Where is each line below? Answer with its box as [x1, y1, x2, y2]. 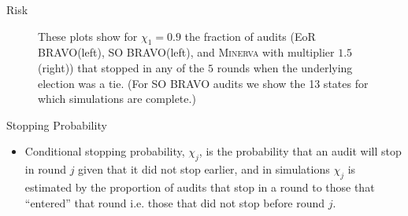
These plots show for [38, 27, 138, 44]
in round [24, 161, 66, 178]
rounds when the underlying [217, 59, 353, 75]
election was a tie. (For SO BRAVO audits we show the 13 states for [38, 75, 369, 91]
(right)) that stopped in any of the [38, 59, 205, 75]
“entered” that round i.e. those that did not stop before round [24, 194, 325, 211]
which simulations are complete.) [38, 90, 196, 107]
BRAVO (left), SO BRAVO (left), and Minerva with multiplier [38, 44, 335, 60]
